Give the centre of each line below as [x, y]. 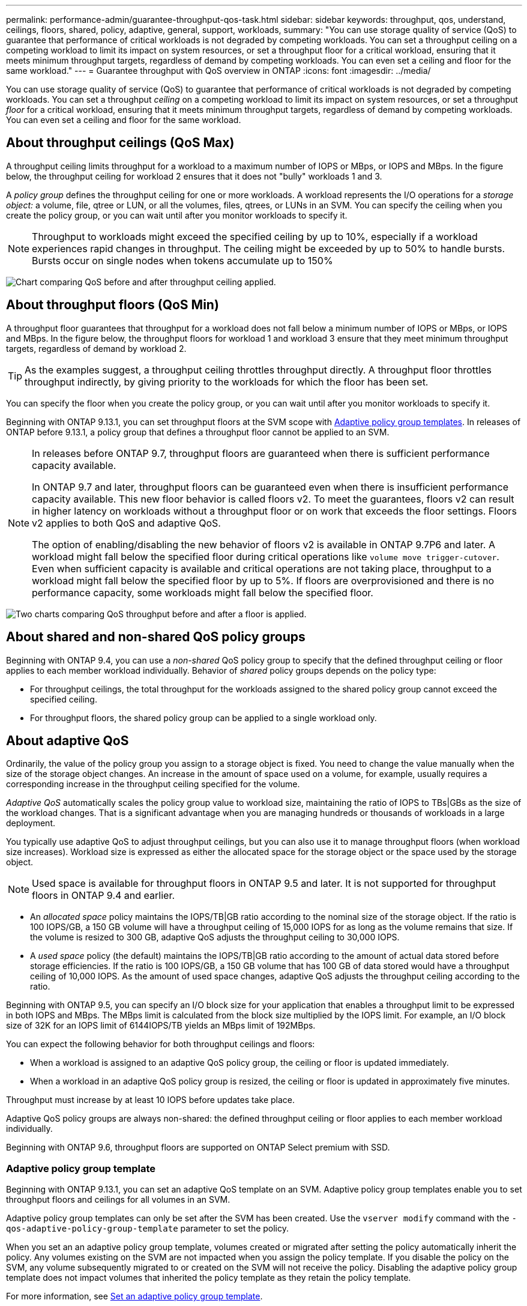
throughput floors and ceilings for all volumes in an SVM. [118, 1200]
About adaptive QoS [68, 740]
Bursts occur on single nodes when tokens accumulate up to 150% [182, 260]
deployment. [31, 823]
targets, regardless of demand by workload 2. [96, 348]
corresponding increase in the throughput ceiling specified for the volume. [153, 784]
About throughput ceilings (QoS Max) [120, 143]
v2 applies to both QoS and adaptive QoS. [126, 523]
